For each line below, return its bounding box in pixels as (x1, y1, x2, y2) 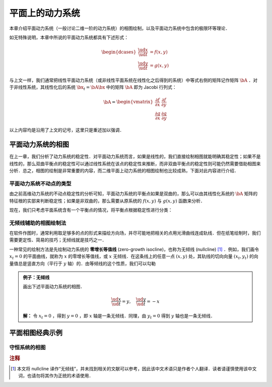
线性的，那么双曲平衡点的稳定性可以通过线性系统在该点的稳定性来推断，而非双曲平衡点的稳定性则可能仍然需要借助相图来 (9, 160, 261, 166)
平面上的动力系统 (9, 8, 81, 19)
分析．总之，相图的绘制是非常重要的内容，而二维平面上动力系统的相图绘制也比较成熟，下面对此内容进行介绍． (9, 167, 239, 173)
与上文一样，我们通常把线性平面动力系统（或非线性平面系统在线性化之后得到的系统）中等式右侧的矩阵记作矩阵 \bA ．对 (9, 77, 258, 83)
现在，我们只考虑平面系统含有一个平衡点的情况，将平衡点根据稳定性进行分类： (9, 207, 173, 213)
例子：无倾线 (23, 275, 50, 280)
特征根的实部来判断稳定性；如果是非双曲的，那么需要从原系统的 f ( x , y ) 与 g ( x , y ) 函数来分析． (9, 198, 205, 204)
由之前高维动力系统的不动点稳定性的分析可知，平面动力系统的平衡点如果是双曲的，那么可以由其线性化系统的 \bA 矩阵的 (9, 190, 258, 197)
